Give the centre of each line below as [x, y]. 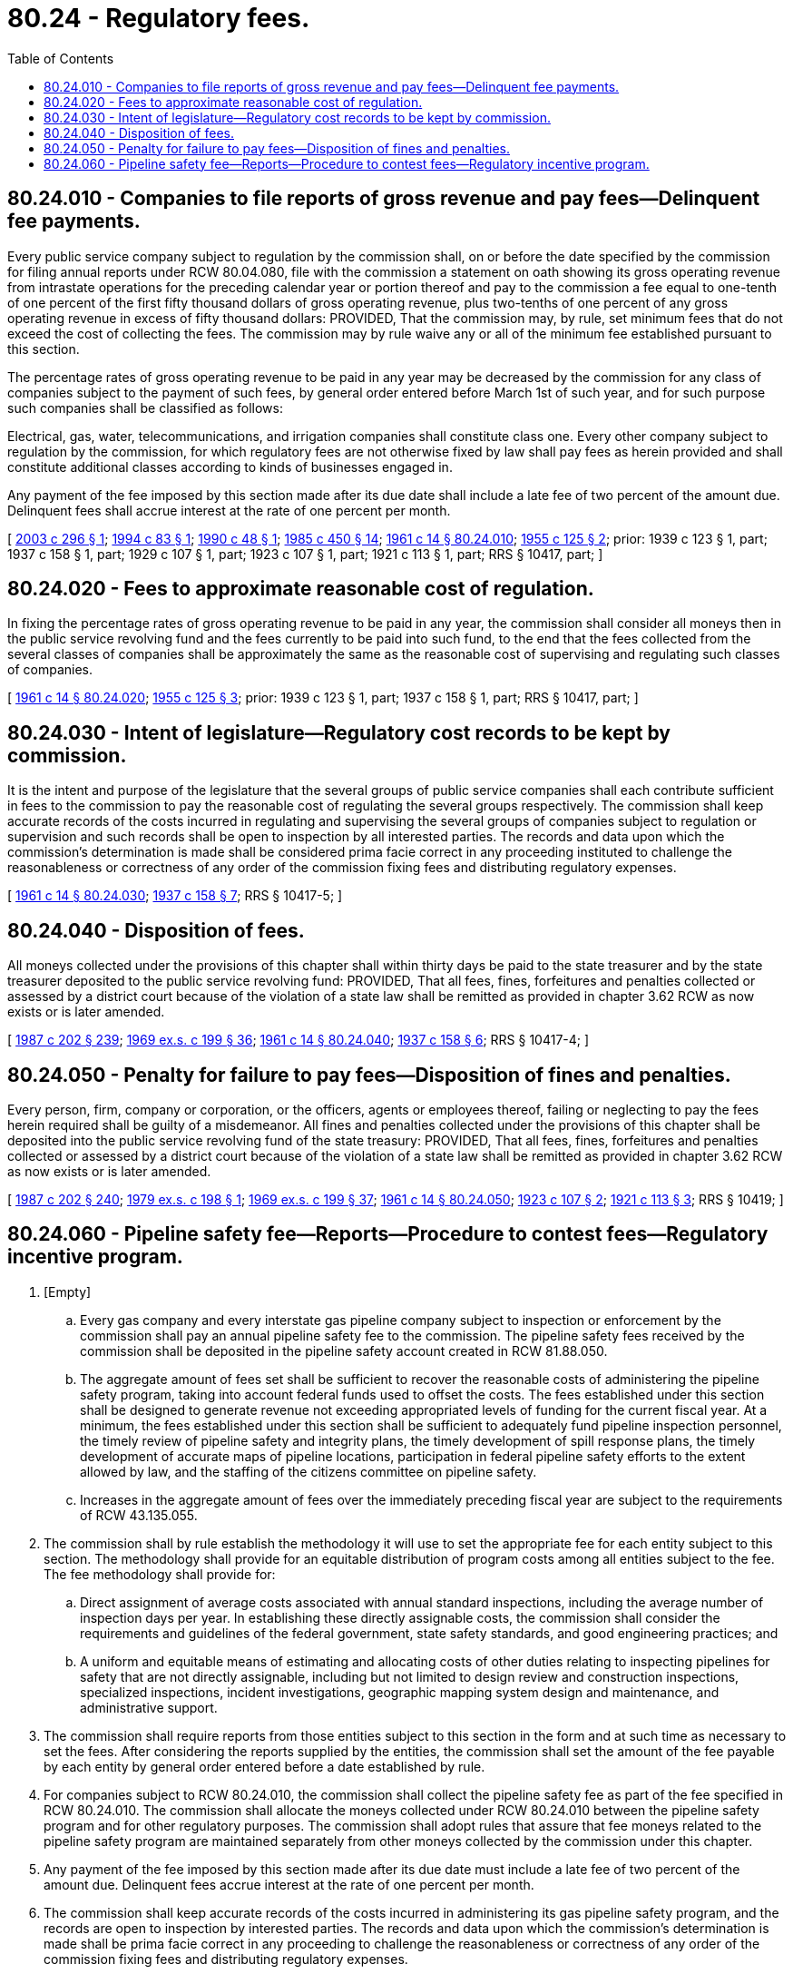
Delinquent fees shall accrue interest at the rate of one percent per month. [229, 510]
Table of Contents [61, 58]
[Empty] [68, 1291]
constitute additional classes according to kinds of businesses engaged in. [230, 466]
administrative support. [149, 1707]
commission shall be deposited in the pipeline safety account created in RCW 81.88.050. [344, 1350]
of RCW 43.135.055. [139, 1515]
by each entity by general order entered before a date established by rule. [264, 1766]
